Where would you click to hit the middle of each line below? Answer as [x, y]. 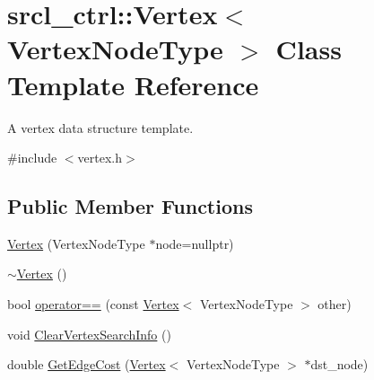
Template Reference [133, 84]
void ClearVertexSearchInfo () [89, 334]
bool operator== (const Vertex [93, 304]
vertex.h [100, 158]
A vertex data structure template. [100, 127]
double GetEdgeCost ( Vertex [87, 364]
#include [32, 158]
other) [335, 304]
